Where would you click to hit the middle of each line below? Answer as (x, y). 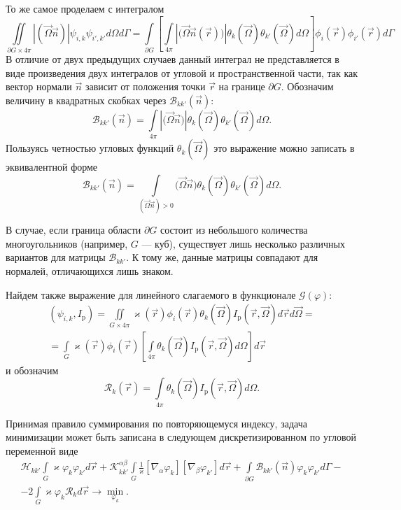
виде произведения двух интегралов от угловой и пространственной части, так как (182, 72)
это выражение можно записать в (284, 148)
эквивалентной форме (52, 167)
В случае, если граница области (73, 230)
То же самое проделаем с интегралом (85, 8)
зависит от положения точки (145, 86)
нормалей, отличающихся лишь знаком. (90, 271)
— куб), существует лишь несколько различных (244, 243)
